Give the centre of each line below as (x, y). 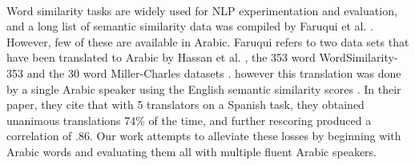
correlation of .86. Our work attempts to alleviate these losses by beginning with (204, 136)
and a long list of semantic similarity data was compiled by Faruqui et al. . (190, 26)
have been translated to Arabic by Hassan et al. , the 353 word (161, 57)
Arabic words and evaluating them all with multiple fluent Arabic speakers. (192, 151)
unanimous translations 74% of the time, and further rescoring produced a (189, 120)
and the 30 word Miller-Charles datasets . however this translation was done (214, 72)
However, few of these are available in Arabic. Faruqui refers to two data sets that (208, 41)
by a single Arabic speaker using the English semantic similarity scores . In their (204, 89)
